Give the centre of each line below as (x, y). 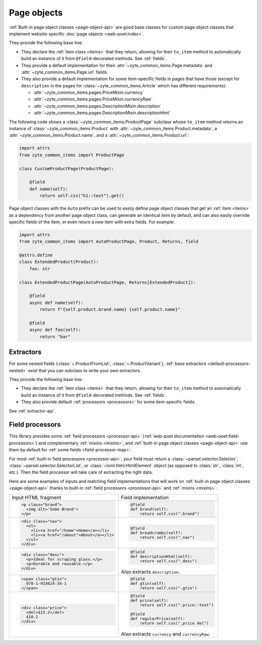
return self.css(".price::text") (177, 605)
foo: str (40, 269)
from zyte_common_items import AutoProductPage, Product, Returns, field (109, 242)
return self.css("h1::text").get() (82, 196)
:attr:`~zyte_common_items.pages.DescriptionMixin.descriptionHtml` (102, 113)
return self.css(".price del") (174, 623)
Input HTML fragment (37, 497)
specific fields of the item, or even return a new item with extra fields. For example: (92, 222)
